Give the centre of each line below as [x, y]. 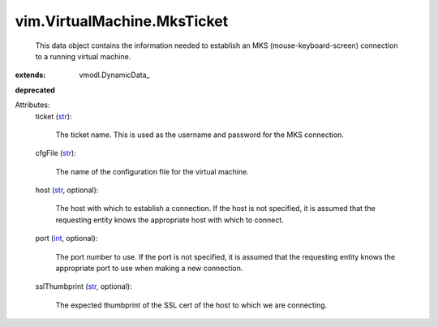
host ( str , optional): [67, 190]
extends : [30, 75]
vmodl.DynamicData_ [114, 75]
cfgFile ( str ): [56, 153]
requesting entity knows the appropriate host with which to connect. [170, 220]
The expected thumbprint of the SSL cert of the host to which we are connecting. [191, 305]
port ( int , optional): [67, 239]
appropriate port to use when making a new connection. [149, 269]
